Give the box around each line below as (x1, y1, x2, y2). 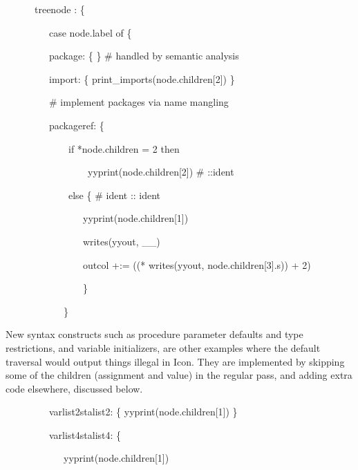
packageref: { (48, 117, 104, 132)
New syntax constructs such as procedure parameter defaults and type (6, 327, 303, 341)
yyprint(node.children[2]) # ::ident (87, 164, 234, 179)
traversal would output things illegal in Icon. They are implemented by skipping (6, 354, 345, 368)
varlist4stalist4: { (48, 427, 122, 442)
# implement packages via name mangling (48, 95, 229, 109)
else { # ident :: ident (68, 187, 161, 202)
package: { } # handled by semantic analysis (48, 48, 239, 63)
